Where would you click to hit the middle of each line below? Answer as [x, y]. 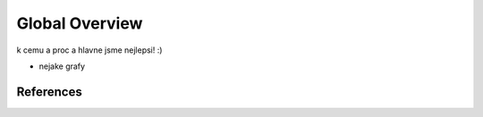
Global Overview [80, 23]
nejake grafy [62, 66]
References [49, 92]
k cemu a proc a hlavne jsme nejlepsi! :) [89, 50]
